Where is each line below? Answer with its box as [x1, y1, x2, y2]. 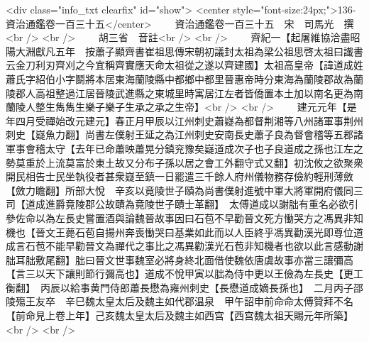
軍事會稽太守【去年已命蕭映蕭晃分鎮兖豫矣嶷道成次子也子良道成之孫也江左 [6, 140, 353, 155]
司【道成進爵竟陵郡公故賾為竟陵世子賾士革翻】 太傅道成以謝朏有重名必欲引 [6, 197, 358, 211]
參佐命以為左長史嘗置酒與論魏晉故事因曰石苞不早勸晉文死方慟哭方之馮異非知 [6, 210, 363, 225]
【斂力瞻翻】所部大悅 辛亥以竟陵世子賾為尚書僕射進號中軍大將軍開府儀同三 [6, 182, 363, 197]
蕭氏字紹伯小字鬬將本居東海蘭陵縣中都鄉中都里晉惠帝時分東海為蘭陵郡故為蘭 [6, 71, 363, 86]
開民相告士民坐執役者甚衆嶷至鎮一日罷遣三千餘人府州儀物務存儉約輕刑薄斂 [6, 169, 353, 184]
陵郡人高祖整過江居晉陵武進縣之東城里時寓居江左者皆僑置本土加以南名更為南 [6, 85, 363, 100]
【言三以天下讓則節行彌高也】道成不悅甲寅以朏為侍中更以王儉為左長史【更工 [6, 266, 363, 281]
